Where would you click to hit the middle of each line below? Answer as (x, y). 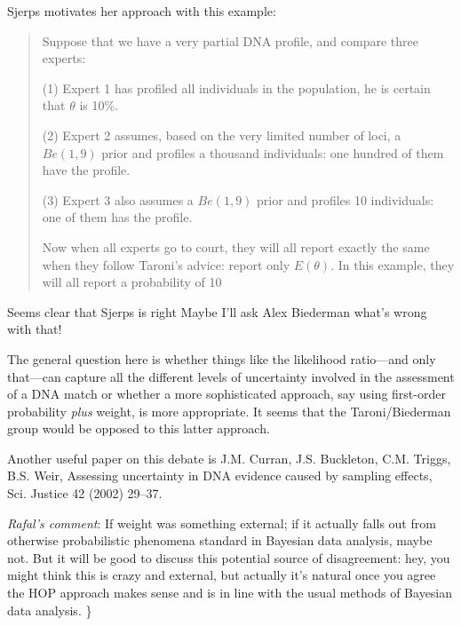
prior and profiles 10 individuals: (346, 199)
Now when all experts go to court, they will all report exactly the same (236, 246)
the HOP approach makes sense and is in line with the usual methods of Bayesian (230, 593)
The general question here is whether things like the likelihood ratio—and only (222, 358)
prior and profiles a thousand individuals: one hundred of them (273, 152)
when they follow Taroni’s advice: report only (166, 264)
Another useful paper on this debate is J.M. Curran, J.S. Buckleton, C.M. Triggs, (229, 458)
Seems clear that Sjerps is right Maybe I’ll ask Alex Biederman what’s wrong (217, 311)
